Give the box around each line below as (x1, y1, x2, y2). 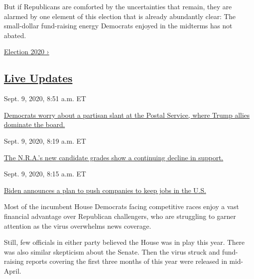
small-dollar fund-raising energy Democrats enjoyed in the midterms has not (4, 21, 233, 31)
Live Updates (4, 70, 73, 86)
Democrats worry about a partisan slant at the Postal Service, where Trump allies (4, 109, 250, 120)
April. (4, 265, 21, 276)
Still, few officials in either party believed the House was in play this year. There (4, 237, 245, 247)
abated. (4, 30, 26, 40)
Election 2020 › (4, 46, 49, 57)
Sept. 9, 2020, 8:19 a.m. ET (4, 135, 86, 146)
